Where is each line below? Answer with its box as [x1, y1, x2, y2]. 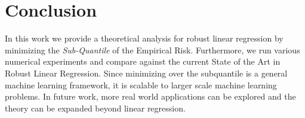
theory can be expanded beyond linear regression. [5, 101, 186, 114]
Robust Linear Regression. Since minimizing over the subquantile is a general [5, 66, 288, 79]
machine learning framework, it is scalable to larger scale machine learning [5, 78, 277, 91]
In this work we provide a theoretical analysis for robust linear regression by [5, 32, 284, 44]
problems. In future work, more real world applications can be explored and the [5, 90, 296, 103]
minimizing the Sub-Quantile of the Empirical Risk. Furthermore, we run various [5, 43, 300, 56]
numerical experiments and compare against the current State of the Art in [5, 55, 281, 68]
